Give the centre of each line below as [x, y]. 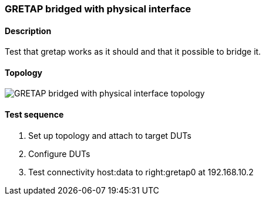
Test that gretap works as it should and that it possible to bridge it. [133, 52]
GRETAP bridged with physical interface [98, 9]
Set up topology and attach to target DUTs [110, 135]
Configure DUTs [59, 154]
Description [28, 31]
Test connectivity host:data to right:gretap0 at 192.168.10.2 [141, 172]
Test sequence [34, 115]
